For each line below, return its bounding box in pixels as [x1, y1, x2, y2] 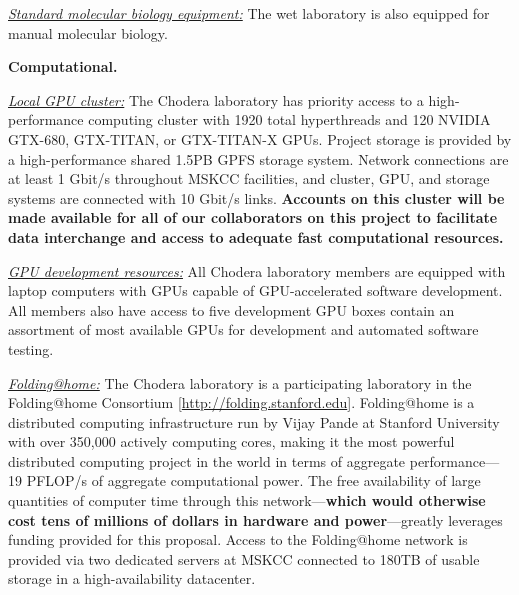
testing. [8, 338, 54, 359]
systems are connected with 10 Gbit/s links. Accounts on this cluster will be [8, 187, 505, 208]
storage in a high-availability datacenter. [8, 568, 256, 589]
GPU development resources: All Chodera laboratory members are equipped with [8, 260, 506, 281]
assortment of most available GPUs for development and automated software [8, 319, 479, 340]
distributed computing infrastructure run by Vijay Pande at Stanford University [8, 411, 500, 432]
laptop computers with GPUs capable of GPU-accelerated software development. [8, 280, 503, 301]
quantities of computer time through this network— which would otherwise [8, 490, 486, 511]
